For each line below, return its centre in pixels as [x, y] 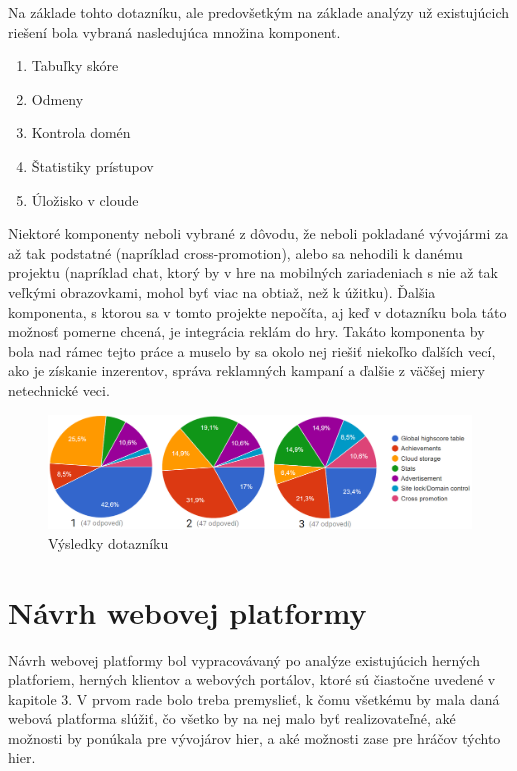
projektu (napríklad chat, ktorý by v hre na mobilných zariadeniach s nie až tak [253, 272]
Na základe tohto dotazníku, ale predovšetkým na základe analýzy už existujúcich [259, 12]
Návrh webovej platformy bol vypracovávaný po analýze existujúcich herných [244, 659]
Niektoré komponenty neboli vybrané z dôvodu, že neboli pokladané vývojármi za [258, 233]
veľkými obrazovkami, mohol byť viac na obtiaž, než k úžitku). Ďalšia [222, 291]
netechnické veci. [59, 389]
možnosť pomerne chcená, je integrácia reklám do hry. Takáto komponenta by [246, 331]
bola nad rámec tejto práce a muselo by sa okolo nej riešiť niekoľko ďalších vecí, [252, 350]
